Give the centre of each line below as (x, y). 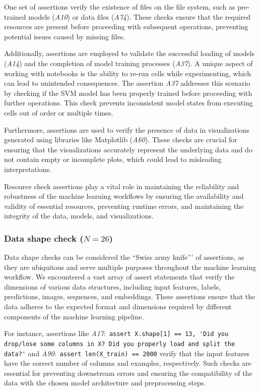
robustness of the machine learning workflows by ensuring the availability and (124, 196)
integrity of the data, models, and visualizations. (79, 216)
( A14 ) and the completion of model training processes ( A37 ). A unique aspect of (128, 63)
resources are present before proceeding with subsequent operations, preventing (126, 26)
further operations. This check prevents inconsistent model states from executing (128, 103)
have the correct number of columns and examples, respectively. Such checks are (128, 363)
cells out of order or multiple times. (59, 112)
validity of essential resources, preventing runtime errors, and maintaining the (124, 206)
